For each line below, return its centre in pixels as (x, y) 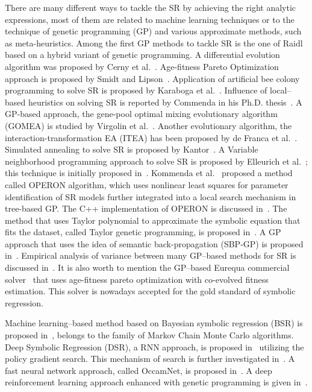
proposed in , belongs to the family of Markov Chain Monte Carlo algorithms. (149, 335)
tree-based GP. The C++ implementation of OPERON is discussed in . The (146, 208)
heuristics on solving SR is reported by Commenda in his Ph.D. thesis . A (165, 102)
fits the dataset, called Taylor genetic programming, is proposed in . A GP (143, 232)
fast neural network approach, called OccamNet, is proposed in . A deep (139, 370)
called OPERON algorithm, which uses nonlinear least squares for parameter (147, 184)
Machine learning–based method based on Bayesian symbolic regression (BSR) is (154, 323)
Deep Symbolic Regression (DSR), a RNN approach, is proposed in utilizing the (154, 346)
